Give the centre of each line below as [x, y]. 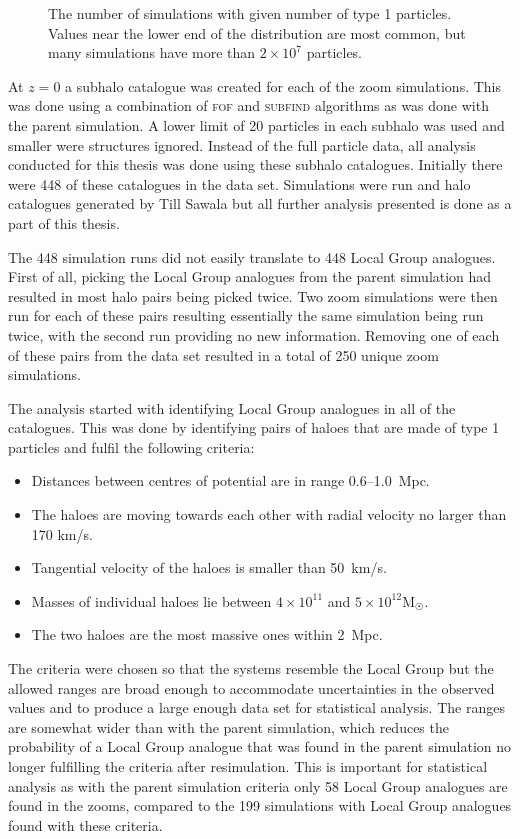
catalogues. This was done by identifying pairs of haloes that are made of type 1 [254, 427]
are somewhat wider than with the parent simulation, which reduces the [228, 726]
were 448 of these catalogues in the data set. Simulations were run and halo [239, 183]
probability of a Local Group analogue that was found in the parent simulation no [260, 746]
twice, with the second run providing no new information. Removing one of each [254, 334]
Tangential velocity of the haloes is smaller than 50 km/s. [209, 567]
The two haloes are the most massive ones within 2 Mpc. [207, 634]
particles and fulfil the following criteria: [131, 446]
